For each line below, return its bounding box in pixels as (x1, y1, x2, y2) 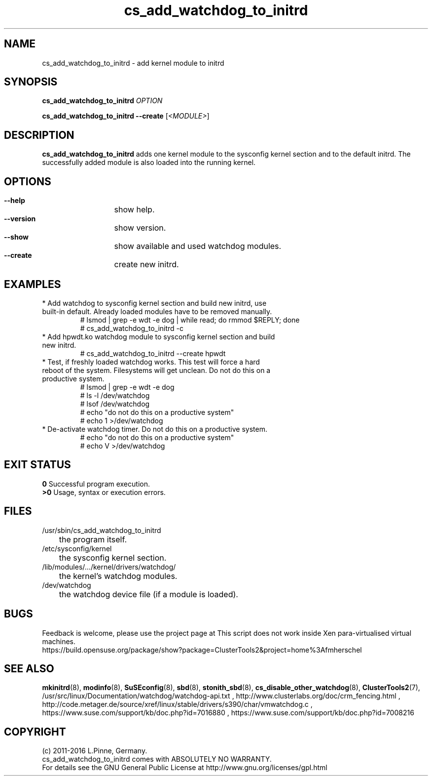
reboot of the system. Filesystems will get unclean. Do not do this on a (42, 366, 271, 374)
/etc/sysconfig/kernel (42, 544, 112, 553)
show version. (114, 223, 166, 233)
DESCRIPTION (4, 128, 74, 141)
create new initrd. (114, 259, 179, 270)
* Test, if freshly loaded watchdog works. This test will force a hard (42, 357, 260, 366)
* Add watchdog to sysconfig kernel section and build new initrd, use (42, 298, 267, 307)
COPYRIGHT (4, 725, 66, 738)
